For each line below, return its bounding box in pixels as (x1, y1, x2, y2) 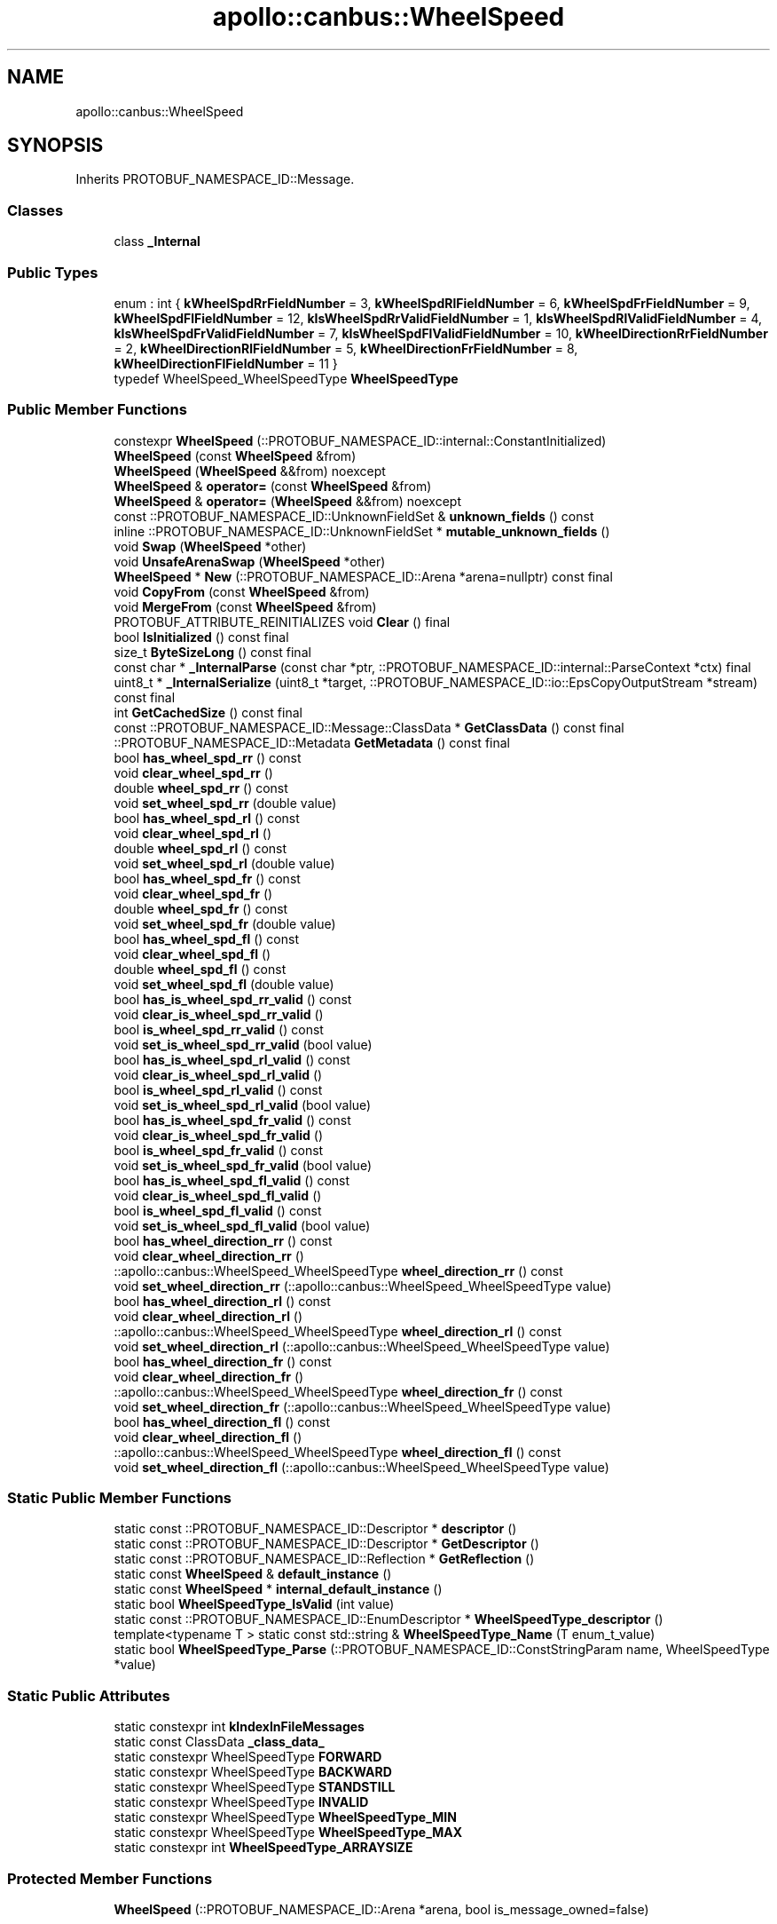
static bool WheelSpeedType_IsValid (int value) (114, 1596, 395, 1612)
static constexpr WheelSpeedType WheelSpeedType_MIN (114, 1809, 457, 1825)
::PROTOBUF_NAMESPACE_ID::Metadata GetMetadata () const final (114, 734, 510, 750)
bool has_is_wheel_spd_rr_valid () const (114, 991, 352, 1007)
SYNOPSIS (7, 134, 104, 157)
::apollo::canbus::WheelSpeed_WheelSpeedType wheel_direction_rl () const (114, 1323, 562, 1339)
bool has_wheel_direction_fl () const (114, 1413, 330, 1429)
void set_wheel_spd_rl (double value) (114, 855, 335, 871)
